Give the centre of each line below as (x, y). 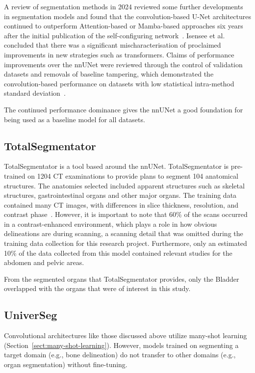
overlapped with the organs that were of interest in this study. (97, 288)
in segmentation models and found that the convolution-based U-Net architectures (127, 16)
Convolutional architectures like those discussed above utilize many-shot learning (126, 335)
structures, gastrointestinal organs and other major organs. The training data (120, 195)
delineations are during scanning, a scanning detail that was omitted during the (124, 233)
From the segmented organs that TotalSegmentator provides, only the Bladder (122, 279)
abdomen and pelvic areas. (44, 262)
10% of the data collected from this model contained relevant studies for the (118, 253)
